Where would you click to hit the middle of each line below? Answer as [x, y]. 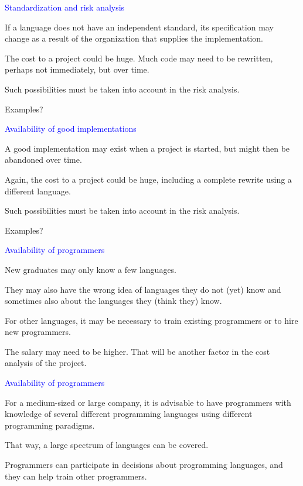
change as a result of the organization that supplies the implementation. [134, 38]
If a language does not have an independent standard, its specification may [139, 27]
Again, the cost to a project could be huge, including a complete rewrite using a [148, 179]
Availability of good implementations [71, 129]
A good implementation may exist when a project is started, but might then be [147, 148]
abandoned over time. [43, 160]
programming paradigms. [50, 425]
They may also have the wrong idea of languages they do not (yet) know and [143, 289]
